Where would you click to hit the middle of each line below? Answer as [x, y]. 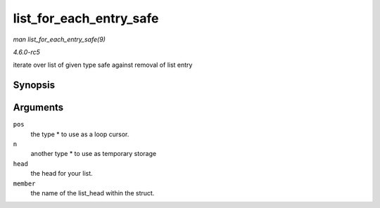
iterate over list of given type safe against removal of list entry [103, 65]
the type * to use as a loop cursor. [80, 134]
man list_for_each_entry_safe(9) [59, 39]
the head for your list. [62, 174]
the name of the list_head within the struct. [93, 193]
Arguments [38, 108]
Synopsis [34, 85]
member [24, 183]
